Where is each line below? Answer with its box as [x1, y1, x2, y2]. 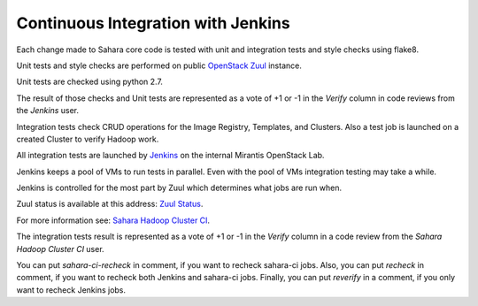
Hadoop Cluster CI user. [16, 243, 105, 254]
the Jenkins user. [16, 105, 80, 116]
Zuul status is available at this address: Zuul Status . [16, 199, 204, 210]
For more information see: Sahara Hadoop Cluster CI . [16, 215, 211, 226]
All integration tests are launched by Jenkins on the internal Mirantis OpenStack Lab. [16, 150, 325, 161]
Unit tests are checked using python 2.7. [16, 76, 164, 88]
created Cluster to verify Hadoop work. [16, 134, 159, 144]
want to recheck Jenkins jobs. [16, 284, 127, 295]
